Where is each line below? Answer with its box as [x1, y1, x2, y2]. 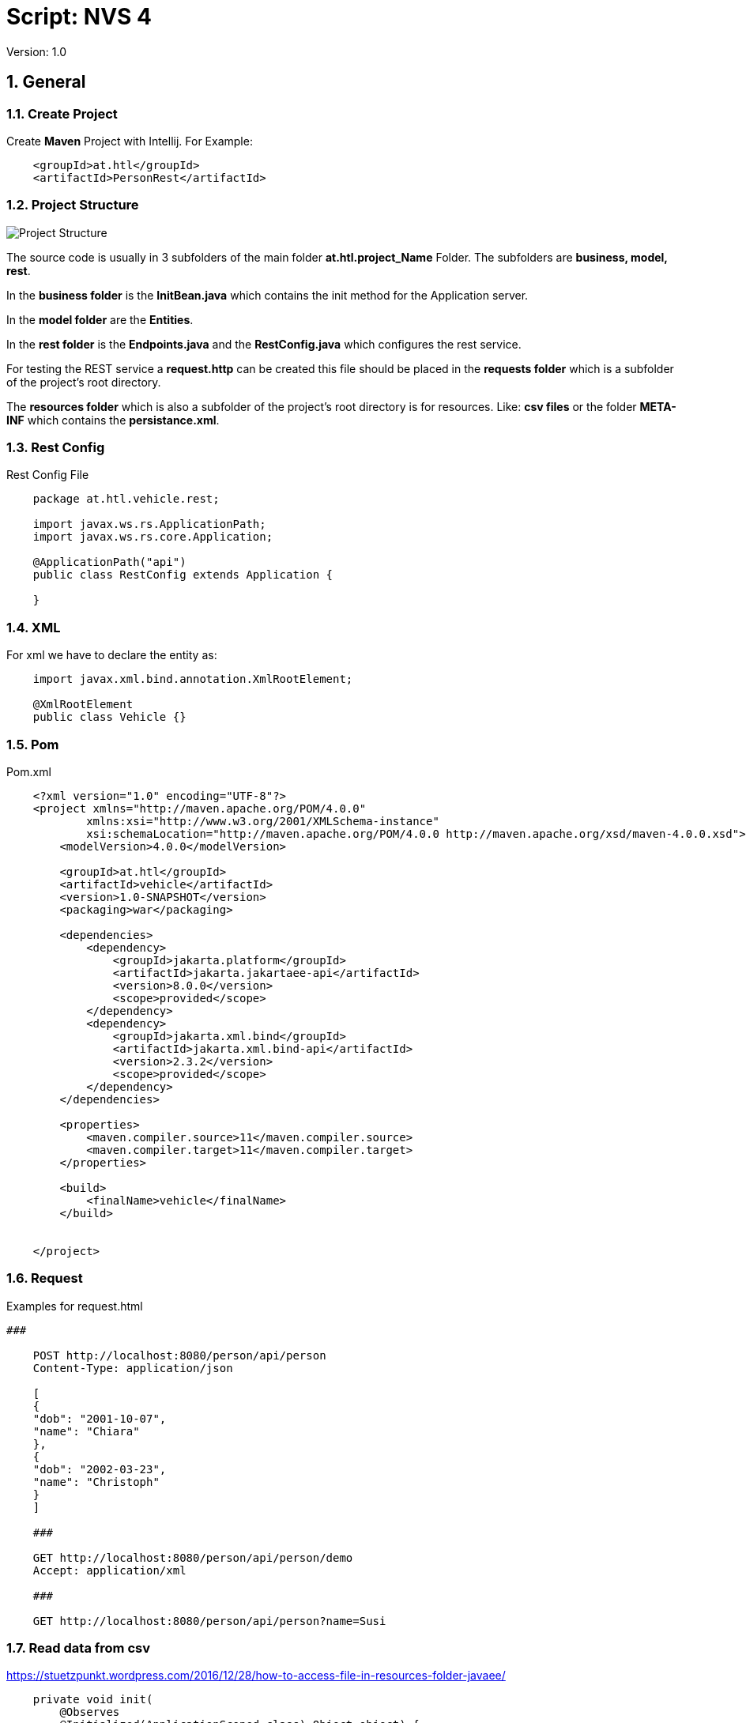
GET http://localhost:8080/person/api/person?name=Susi [32, 1614, 386, 1627]
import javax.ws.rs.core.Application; [32, 530, 273, 544]
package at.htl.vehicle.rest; [32, 492, 220, 506]
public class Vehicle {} [32, 711, 186, 724]
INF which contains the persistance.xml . [6, 413, 220, 427]
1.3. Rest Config [6, 439, 105, 456]
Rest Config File [6, 468, 89, 482]
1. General [6, 72, 86, 92]
